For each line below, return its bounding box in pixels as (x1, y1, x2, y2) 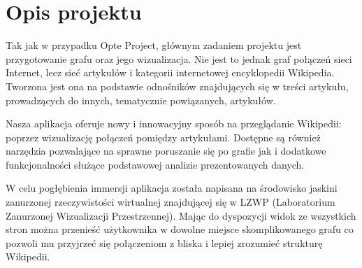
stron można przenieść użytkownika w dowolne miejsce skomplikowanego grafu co (6, 222, 354, 237)
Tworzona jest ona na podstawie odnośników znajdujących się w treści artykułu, (6, 78, 349, 93)
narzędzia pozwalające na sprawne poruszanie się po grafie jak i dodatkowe (6, 143, 326, 158)
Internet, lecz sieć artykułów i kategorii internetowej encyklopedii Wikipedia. (6, 65, 335, 80)
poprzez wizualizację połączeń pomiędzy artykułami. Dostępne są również (6, 129, 321, 144)
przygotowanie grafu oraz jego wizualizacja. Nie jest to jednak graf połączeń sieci (6, 51, 352, 66)
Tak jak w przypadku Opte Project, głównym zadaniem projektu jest (6, 38, 302, 52)
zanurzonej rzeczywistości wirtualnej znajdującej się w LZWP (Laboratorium (6, 195, 335, 209)
